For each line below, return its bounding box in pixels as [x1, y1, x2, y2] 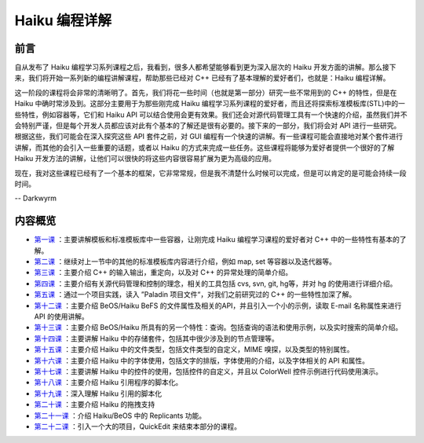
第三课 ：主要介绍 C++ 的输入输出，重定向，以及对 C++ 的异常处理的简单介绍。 [34, 268, 293, 277]
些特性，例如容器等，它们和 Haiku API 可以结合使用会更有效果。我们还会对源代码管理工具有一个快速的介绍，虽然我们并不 [14, 110, 408, 119]
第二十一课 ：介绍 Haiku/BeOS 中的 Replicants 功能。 [34, 411, 207, 420]
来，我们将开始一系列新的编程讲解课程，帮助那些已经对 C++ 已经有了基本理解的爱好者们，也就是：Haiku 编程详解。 [14, 73, 390, 82]
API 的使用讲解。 [34, 312, 90, 321]
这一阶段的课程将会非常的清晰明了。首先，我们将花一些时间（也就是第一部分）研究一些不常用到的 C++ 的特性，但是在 [14, 87, 397, 97]
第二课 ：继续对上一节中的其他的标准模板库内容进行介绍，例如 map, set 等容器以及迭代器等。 [34, 257, 337, 266]
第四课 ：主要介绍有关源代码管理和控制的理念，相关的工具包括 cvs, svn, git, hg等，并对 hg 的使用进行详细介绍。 [34, 279, 397, 288]
